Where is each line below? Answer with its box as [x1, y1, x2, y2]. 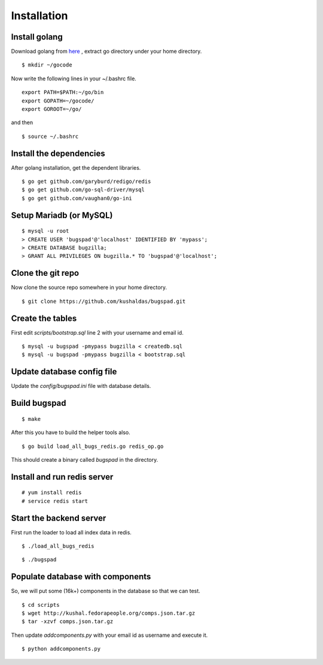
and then [11, 119, 33, 126]
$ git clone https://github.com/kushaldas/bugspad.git [22, 297, 186, 305]
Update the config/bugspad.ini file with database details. [11, 383, 151, 390]
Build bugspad [11, 398, 66, 408]
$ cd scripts [22, 601, 60, 608]
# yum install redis [22, 489, 82, 496]
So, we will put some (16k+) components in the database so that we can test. [11, 588, 200, 595]
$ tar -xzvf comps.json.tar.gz [22, 618, 114, 625]
